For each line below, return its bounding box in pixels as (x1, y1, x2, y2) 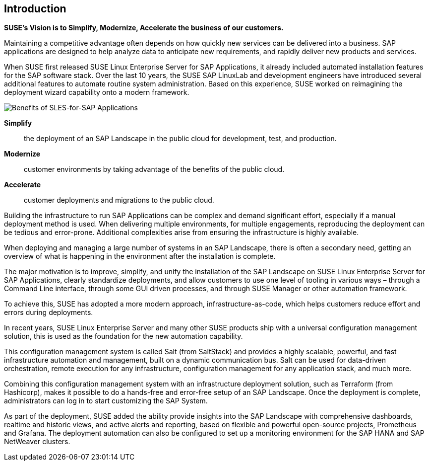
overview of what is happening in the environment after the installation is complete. (4, 252, 276, 261)
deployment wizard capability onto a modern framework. (4, 88, 189, 97)
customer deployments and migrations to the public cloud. (24, 196, 214, 205)
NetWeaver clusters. (4, 437, 70, 446)
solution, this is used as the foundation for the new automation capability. (4, 332, 243, 341)
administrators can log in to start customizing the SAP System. (4, 396, 208, 405)
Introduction (4, 2, 66, 15)
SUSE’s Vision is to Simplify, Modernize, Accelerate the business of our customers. (4, 23, 284, 32)
